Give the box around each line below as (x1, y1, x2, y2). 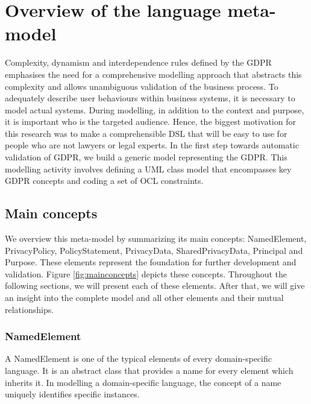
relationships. (5, 303, 54, 315)
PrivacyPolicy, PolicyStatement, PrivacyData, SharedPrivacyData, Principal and (5, 244, 303, 256)
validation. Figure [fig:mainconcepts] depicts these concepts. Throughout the (5, 267, 287, 280)
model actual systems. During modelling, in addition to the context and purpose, (5, 103, 304, 116)
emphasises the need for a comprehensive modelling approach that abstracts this (5, 68, 302, 80)
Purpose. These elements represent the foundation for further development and (5, 256, 297, 268)
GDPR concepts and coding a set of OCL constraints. (5, 174, 204, 187)
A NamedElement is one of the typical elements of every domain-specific (5, 352, 272, 365)
